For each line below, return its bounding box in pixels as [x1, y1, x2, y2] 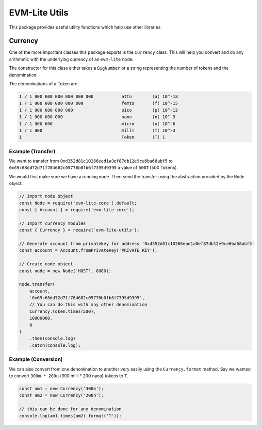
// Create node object [19, 261, 73, 267]
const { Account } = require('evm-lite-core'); [19, 207, 134, 213]
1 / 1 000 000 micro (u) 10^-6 [19, 121, 176, 126]
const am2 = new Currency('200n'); [19, 393, 104, 398]
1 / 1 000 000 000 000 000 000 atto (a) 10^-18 [19, 94, 178, 99]
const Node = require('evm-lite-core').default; [19, 200, 137, 206]
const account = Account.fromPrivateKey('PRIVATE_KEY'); [19, 247, 158, 253]
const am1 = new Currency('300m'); [19, 385, 104, 391]
